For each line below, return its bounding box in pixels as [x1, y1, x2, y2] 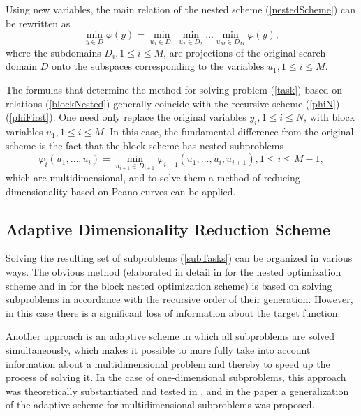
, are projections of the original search [163, 45, 326, 59]
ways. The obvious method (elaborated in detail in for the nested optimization [6, 265, 341, 279]
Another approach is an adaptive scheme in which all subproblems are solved [6, 329, 335, 343]
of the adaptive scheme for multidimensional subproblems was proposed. [6, 397, 315, 412]
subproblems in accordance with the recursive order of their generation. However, [6, 292, 353, 306]
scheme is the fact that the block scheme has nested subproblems [6, 138, 283, 152]
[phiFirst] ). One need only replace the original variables [9, 110, 246, 124]
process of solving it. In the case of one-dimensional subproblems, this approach [6, 370, 346, 385]
